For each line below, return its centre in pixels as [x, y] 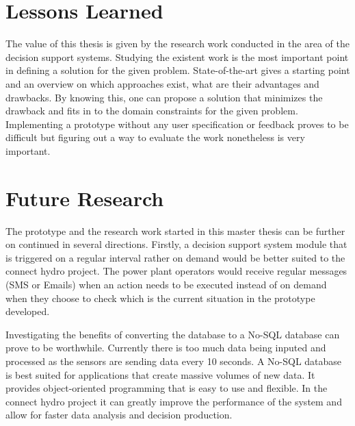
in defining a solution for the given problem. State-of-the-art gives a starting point [178, 70]
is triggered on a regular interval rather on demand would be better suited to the [175, 257]
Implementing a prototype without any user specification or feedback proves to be [177, 124]
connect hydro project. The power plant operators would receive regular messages [176, 271]
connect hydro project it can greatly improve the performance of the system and [174, 401]
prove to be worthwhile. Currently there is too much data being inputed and [166, 348]
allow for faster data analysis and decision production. [119, 415]
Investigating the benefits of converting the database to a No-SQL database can [173, 334]
